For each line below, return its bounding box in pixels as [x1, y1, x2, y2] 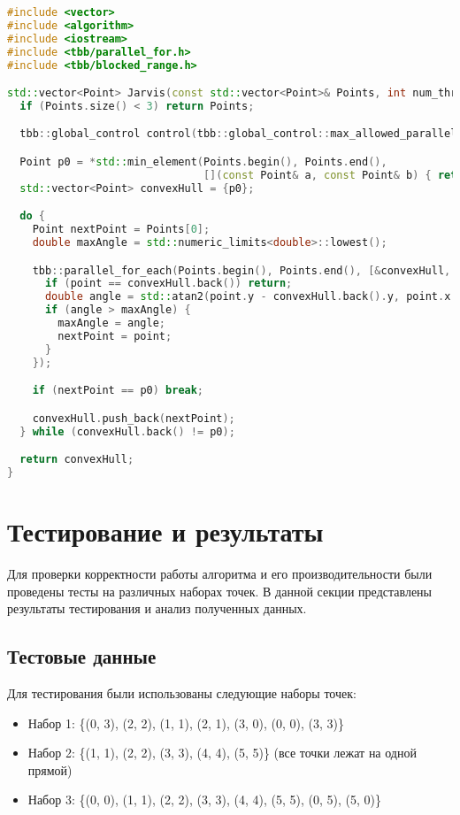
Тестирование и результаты [7, 513, 324, 550]
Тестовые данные [7, 642, 157, 670]
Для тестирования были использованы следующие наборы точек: [7, 683, 356, 702]
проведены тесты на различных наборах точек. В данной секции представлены [7, 581, 433, 600]
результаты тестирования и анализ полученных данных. [7, 599, 307, 618]
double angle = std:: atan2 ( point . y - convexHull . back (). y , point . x [44, 290, 451, 304]
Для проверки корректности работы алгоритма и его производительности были [7, 565, 433, 582]
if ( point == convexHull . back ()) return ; [44, 277, 293, 290]
